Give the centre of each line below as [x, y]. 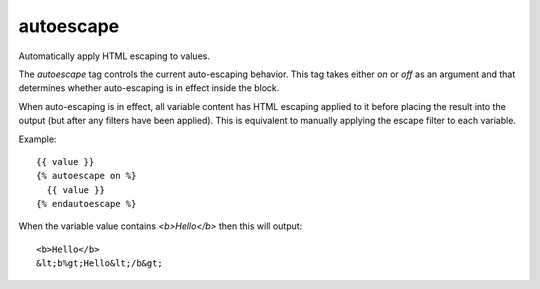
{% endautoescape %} [86, 204]
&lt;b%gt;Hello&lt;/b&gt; [100, 263]
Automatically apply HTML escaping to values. [114, 56]
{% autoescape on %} [86, 176]
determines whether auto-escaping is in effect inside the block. [149, 88]
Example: [37, 139]
